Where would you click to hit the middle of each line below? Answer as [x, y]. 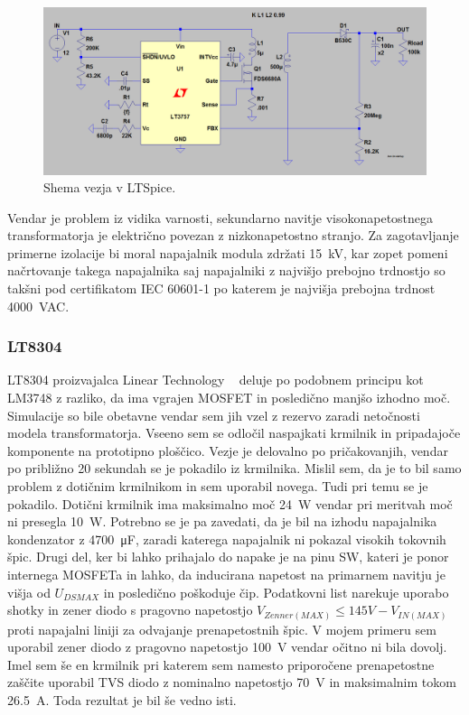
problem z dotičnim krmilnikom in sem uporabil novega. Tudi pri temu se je [218, 486]
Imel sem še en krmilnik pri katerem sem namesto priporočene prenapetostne [221, 664]
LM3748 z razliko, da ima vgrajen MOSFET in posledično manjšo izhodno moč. [229, 398]
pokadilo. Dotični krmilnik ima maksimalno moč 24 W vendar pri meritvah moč [230, 503]
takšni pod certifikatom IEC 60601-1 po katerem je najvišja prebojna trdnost [221, 288]
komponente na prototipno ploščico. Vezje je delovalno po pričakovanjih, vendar [228, 450]
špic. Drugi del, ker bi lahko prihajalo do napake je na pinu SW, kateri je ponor [228, 557]
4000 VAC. [38, 306]
